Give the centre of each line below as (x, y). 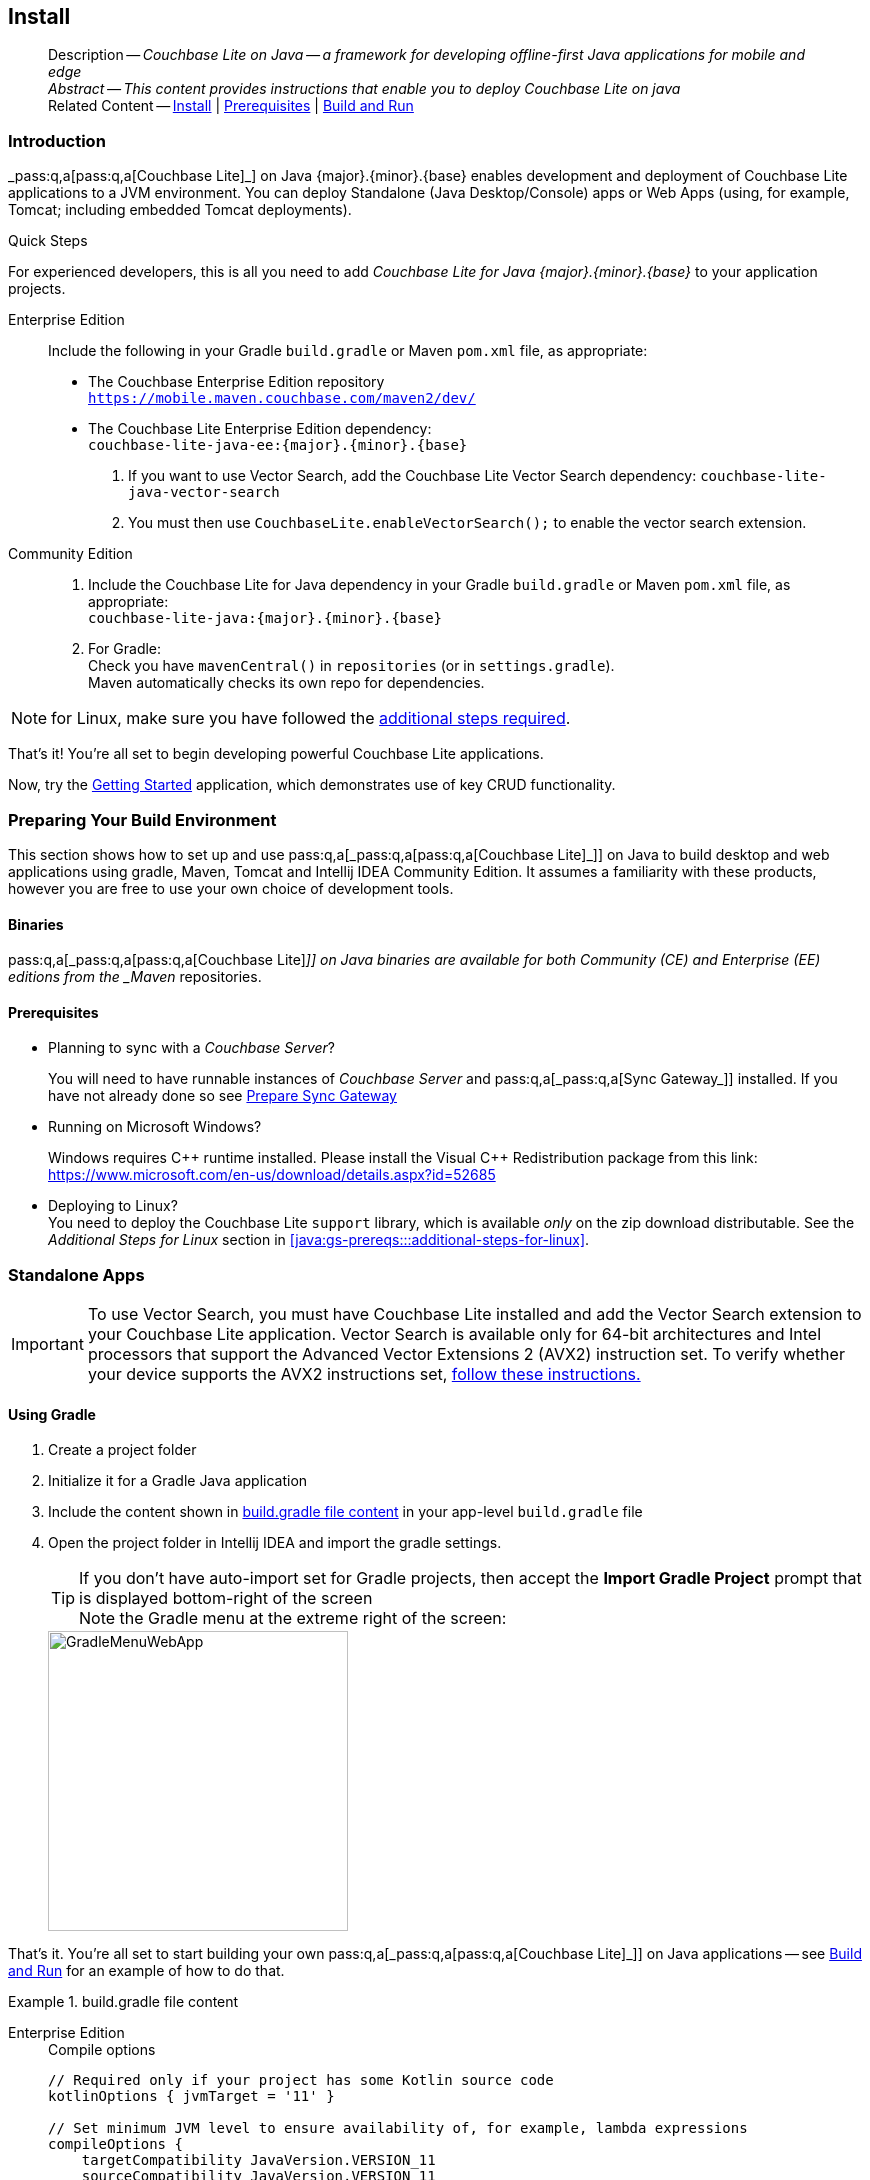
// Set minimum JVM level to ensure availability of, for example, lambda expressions (398, 2128)
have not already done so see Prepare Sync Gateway (222, 1096)
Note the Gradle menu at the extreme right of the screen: (293, 1618)
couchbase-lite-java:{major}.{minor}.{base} (265, 618)
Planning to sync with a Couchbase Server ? (191, 1048)
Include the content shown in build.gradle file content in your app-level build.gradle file (345, 1512)
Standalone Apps (76, 1274)
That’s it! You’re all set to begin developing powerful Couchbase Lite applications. (276, 754)
